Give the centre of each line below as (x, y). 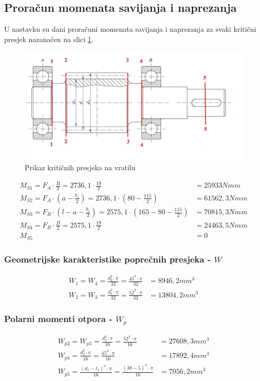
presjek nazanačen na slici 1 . (49, 39)
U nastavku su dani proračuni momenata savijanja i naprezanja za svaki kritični (130, 29)
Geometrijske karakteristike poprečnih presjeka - (108, 259)
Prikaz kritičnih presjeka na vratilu (80, 167)
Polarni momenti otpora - (58, 319)
